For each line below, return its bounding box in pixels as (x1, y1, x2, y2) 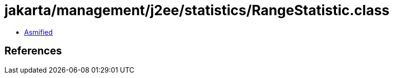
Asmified (24, 27, 53, 36)
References (4, 45, 62, 57)
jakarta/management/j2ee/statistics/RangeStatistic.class (4, 2, 390, 19)
